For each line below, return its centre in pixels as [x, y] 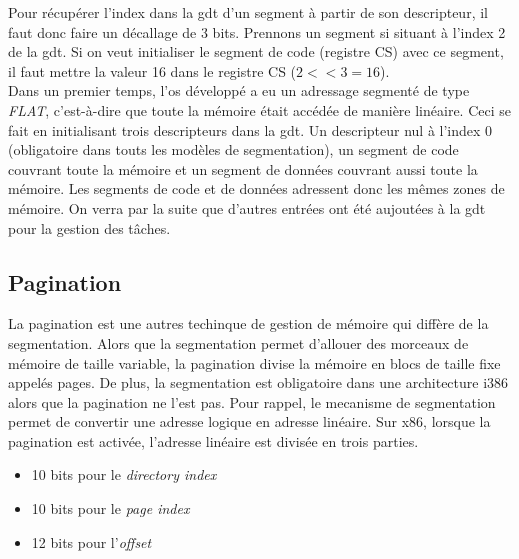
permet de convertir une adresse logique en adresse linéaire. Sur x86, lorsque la [249, 421]
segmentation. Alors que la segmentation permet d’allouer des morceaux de [238, 342]
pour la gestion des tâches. [89, 227]
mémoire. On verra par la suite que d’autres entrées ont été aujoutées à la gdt [247, 207]
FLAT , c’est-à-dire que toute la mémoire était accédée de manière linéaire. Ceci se [259, 109]
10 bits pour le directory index [124, 474]
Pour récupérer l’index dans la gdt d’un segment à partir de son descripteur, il [248, 12]
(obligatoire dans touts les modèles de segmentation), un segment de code [233, 149]
